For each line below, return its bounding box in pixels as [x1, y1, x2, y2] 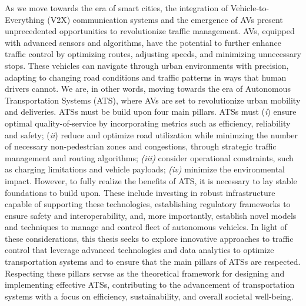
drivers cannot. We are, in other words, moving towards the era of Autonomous [5, 82, 291, 95]
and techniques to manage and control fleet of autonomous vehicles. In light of [5, 221, 287, 233]
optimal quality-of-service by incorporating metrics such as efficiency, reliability [5, 117, 291, 129]
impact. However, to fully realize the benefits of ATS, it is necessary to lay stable [5, 174, 297, 187]
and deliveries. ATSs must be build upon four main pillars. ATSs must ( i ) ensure [5, 105, 297, 118]
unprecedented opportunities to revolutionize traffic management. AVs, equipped [5, 25, 295, 37]
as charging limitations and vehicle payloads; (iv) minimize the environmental [5, 163, 285, 175]
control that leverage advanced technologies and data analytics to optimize [5, 244, 274, 256]
